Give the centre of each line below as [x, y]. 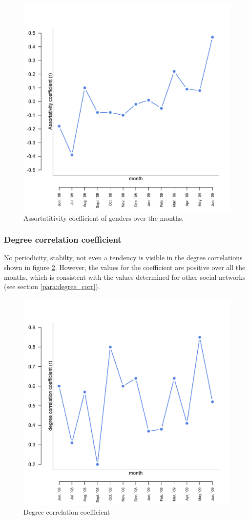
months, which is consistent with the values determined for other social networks [125, 277]
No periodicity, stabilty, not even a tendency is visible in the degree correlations [123, 258]
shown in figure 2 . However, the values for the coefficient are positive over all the [125, 267]
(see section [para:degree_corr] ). [52, 286]
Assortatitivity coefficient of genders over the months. [104, 218]
